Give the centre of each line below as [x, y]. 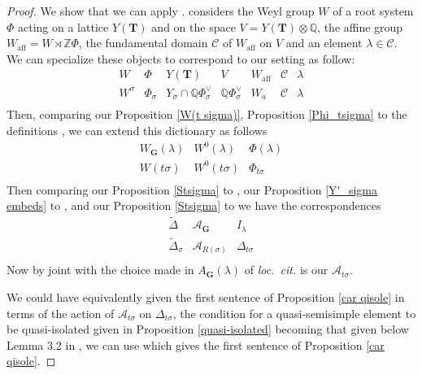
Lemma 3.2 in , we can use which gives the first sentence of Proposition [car [196, 344]
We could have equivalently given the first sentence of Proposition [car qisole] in [206, 297]
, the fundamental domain [143, 43]
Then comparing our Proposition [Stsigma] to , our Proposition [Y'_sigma [192, 189]
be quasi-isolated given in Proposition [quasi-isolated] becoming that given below [208, 329]
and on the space [194, 26]
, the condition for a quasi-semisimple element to [294, 313]
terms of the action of [61, 313]
